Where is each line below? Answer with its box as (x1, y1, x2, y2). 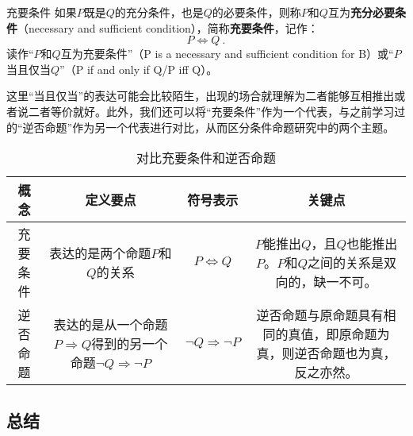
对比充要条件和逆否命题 (136, 149, 276, 168)
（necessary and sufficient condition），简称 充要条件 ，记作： (17, 19, 319, 36)
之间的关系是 (308, 253, 384, 272)
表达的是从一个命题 (53, 315, 168, 334)
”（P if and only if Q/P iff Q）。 (59, 60, 218, 77)
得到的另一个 (91, 334, 168, 353)
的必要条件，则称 (212, 4, 301, 20)
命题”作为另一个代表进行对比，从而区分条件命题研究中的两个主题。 (44, 118, 395, 135)
